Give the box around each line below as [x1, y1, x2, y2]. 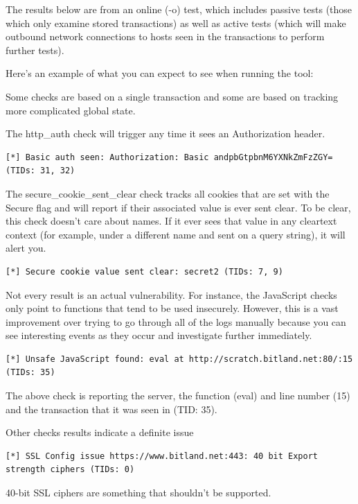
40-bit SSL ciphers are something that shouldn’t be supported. [6, 485, 271, 500]
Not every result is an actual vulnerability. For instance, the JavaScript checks [6, 287, 337, 302]
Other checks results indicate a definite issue [6, 425, 194, 440]
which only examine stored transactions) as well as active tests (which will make [6, 15, 346, 30]
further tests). [6, 42, 64, 57]
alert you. [6, 241, 46, 255]
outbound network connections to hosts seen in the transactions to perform [6, 29, 325, 44]
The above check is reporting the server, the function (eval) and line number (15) [6, 388, 350, 403]
